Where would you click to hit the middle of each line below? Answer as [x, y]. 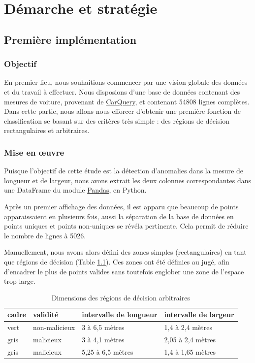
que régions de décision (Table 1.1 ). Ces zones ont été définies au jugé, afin [117, 261]
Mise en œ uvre [34, 152]
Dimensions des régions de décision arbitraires [121, 297]
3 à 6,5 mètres [103, 327]
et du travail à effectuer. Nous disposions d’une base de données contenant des [122, 91]
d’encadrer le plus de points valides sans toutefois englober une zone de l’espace [124, 271]
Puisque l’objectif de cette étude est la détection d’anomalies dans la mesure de [124, 171]
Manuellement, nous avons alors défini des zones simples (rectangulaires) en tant [125, 252]
